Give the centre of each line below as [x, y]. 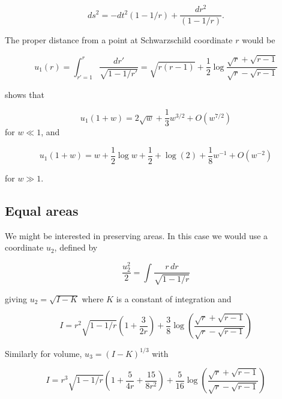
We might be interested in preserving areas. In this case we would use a [136, 235]
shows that [25, 94]
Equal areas [42, 210]
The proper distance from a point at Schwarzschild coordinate [119, 40]
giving [16, 298]
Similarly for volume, [43, 353]
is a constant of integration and [174, 298]
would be [259, 40]
